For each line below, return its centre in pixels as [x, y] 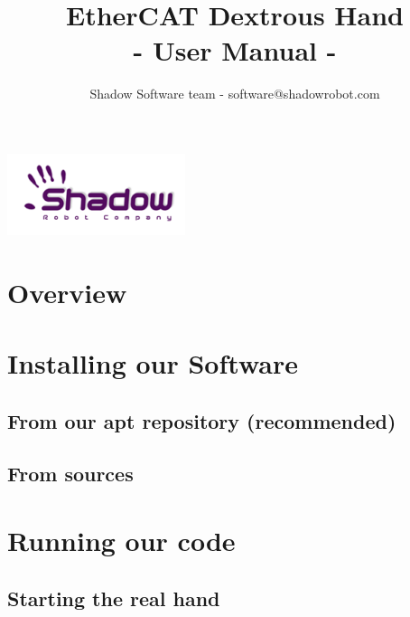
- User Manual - [235, 50]
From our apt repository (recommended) [202, 420]
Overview [67, 292]
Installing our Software [153, 363]
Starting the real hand [114, 598]
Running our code [121, 540]
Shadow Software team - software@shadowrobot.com [235, 94]
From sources [70, 474]
